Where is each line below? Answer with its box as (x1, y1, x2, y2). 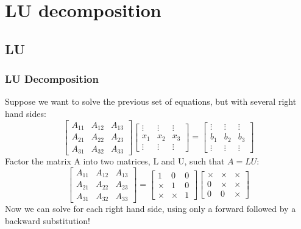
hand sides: (5, 107, 46, 119)
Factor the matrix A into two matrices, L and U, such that (5, 155, 225, 167)
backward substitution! (5, 214, 90, 227)
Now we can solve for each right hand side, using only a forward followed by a (5, 202, 296, 215)
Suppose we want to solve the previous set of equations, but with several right (5, 95, 297, 108)
